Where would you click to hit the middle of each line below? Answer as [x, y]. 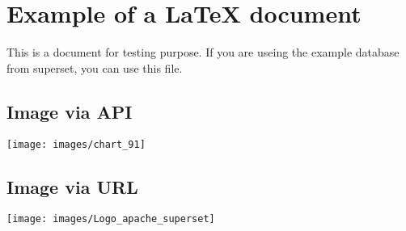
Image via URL [72, 186]
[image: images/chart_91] [76, 144]
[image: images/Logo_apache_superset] [111, 219]
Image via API [70, 111]
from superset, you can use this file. [95, 67]
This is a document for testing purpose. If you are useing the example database [203, 52]
